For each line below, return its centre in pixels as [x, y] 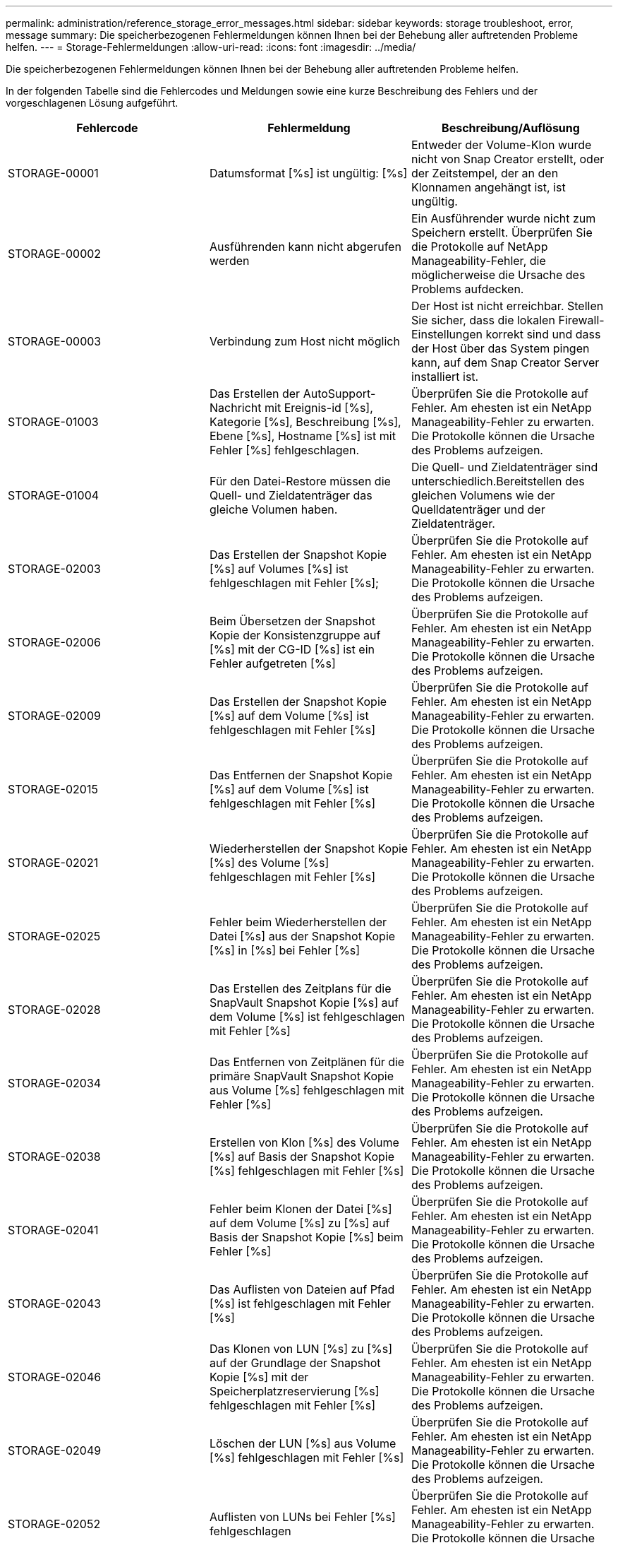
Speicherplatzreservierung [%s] [294, 1391]
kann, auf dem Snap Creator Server [505, 362]
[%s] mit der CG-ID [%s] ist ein [292, 649]
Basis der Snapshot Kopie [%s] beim [306, 1237]
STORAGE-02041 [53, 1230]
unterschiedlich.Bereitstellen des [498, 481]
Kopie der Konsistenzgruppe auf [295, 635]
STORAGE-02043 [55, 1303]
